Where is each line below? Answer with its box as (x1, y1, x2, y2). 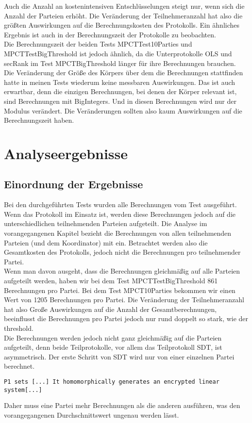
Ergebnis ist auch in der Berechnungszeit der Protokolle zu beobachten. (4, 29, 216, 39)
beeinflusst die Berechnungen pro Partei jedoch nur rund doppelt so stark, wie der (4, 313, 249, 324)
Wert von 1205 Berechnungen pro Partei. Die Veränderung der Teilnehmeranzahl (4, 294, 244, 305)
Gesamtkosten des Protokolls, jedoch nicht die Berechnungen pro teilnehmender (4, 247, 241, 257)
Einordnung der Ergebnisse (4, 177, 143, 192)
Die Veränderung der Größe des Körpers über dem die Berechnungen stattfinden (4, 67, 243, 78)
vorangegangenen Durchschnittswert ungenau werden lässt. (4, 409, 179, 420)
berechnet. (4, 361, 35, 371)
